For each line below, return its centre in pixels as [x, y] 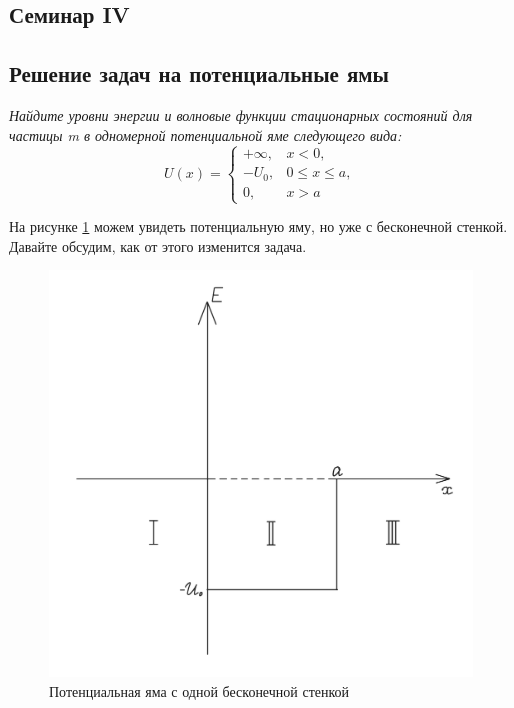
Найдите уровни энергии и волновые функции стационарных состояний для [241, 114]
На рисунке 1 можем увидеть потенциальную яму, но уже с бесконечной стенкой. [258, 226]
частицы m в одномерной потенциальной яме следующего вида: [205, 134]
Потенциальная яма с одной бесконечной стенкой [199, 691]
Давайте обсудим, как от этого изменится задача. [158, 245]
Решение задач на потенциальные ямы [199, 73]
